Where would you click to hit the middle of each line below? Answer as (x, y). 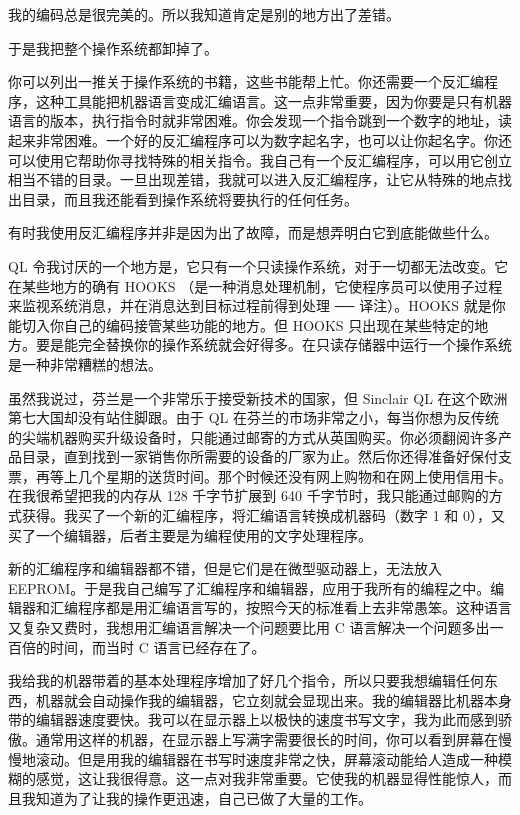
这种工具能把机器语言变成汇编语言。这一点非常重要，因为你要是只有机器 (273, 100)
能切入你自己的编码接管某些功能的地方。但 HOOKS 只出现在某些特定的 (241, 324)
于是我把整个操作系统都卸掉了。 (113, 47)
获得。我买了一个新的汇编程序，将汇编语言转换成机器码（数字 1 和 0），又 (263, 515)
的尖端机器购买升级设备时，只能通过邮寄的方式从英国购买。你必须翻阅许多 (253, 436)
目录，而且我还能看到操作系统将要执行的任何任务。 (189, 198)
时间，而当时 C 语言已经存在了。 (157, 646)
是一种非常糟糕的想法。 (85, 363)
